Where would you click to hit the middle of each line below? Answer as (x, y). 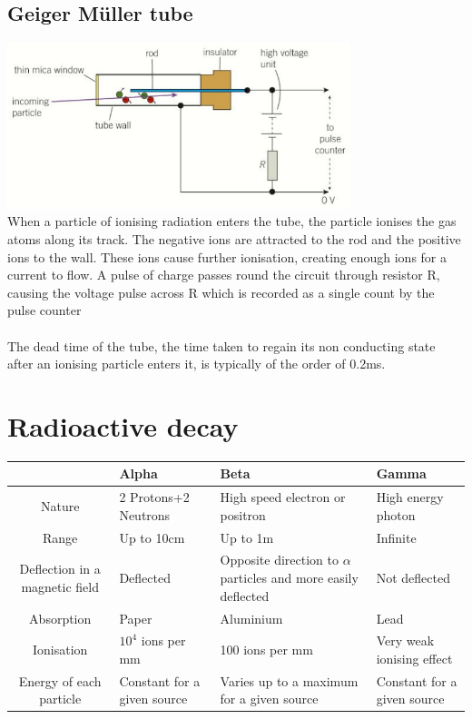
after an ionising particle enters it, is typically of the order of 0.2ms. (197, 364)
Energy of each (60, 680)
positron (243, 514)
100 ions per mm (266, 650)
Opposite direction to (279, 560)
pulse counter (44, 310)
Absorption (60, 618)
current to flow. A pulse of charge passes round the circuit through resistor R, (224, 275)
